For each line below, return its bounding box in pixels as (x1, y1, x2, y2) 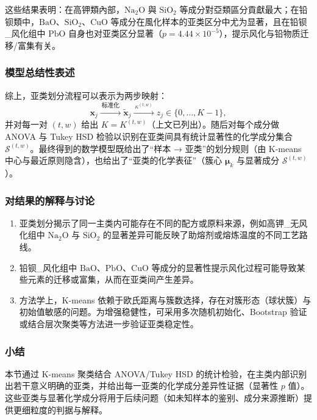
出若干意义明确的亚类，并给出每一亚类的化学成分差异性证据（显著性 (5, 379, 278, 392)
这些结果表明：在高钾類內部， (5, 3, 124, 15)
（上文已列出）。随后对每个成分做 (147, 118, 280, 131)
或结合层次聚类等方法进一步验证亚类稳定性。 (19, 317, 199, 330)
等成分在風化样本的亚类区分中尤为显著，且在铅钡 (110, 15, 307, 27)
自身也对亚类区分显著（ (68, 27, 163, 40)
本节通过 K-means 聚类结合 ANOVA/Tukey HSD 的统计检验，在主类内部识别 (5, 367, 307, 380)
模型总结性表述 (5, 65, 75, 80)
